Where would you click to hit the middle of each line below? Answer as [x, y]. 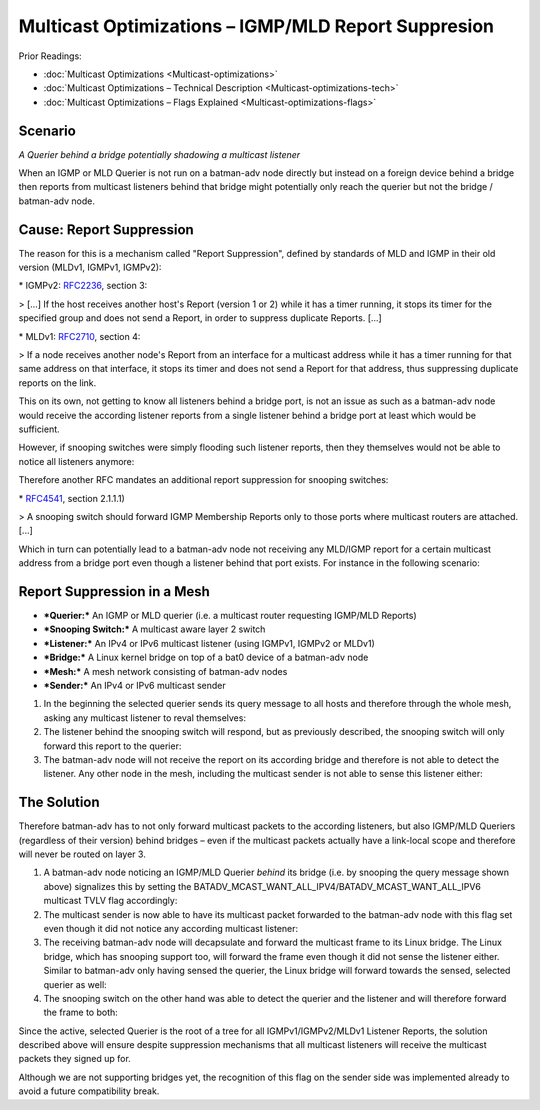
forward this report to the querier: [112, 746]
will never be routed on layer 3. [82, 854]
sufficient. [39, 429]
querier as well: [75, 984]
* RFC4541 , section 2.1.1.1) [71, 498]
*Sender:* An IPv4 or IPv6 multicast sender [135, 685]
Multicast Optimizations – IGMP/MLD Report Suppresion [256, 26]
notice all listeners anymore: [76, 461]
